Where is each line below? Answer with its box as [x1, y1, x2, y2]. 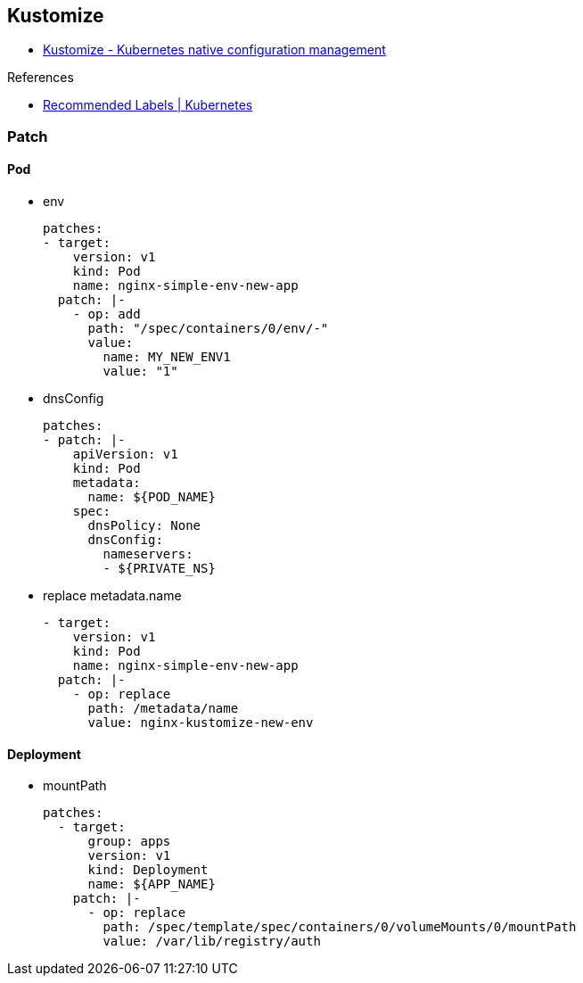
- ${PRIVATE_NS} [103, 561, 216, 576]
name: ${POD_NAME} [87, 490, 216, 505]
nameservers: [103, 547, 193, 562]
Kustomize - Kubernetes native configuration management [43, 42, 386, 58]
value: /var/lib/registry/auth [103, 934, 321, 949]
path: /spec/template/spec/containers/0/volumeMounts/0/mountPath [103, 920, 577, 935]
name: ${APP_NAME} [87, 877, 216, 892]
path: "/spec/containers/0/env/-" [87, 321, 329, 336]
